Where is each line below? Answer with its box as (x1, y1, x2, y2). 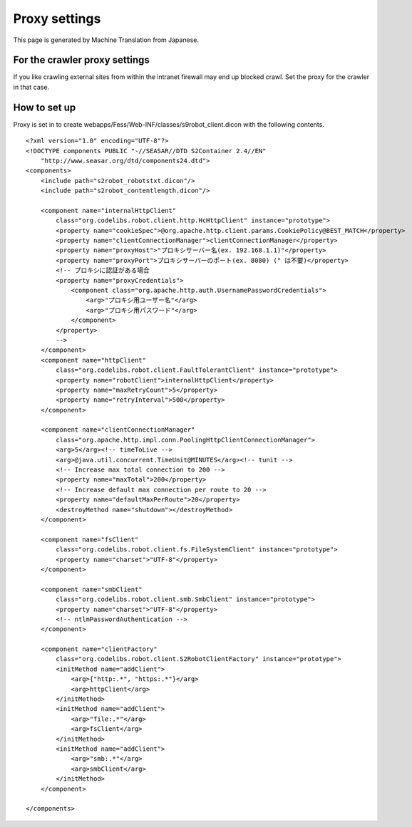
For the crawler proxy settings (13, 54, 150, 66)
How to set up (13, 101, 76, 113)
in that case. (13, 83, 50, 91)
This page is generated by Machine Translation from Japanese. (13, 36, 200, 44)
